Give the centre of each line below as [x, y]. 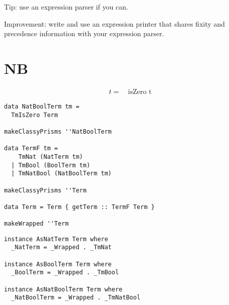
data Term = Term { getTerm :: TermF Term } [79, 207]
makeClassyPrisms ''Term [45, 190]
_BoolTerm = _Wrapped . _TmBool [65, 273]
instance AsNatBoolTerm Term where [63, 289]
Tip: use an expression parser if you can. [66, 7]
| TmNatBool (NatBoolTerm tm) [61, 174]
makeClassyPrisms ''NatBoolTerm [58, 131]
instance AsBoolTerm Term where [58, 264]
